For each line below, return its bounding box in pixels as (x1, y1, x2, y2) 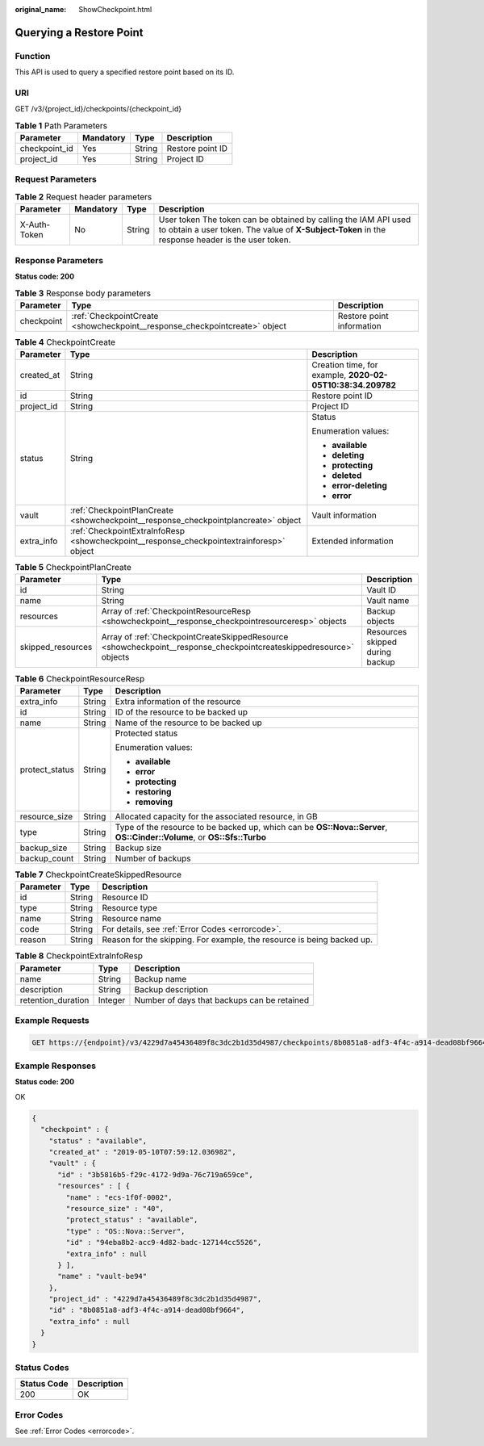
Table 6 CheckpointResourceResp (15, 673, 145, 684)
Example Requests (15, 1014, 90, 1025)
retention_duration (19, 994, 90, 1005)
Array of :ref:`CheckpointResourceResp (101, 606, 252, 617)
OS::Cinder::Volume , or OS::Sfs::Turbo (115, 832, 266, 843)
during (366, 647, 391, 658)
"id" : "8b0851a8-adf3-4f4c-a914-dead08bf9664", (48, 1306, 245, 1315)
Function (15, 50, 51, 61)
